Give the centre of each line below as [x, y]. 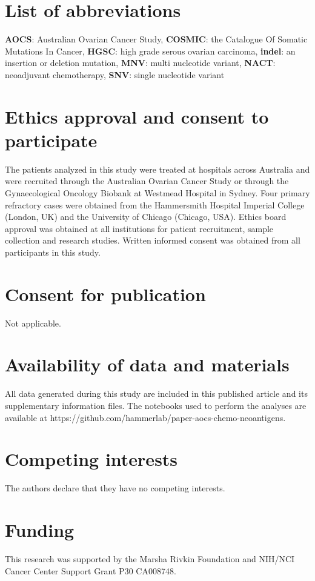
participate [51, 140]
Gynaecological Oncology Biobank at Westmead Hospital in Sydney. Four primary [157, 193]
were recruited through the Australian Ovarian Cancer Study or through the [147, 181]
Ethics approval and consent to [137, 116]
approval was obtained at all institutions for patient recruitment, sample [139, 228]
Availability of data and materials [147, 364]
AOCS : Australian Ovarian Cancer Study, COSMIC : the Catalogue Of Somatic [156, 39]
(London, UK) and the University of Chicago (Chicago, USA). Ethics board [146, 217]
